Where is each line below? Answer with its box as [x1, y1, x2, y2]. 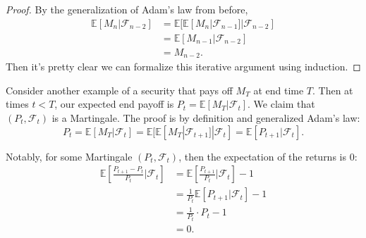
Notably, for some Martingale [6, 149, 133, 163]
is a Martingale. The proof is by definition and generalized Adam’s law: [51, 110, 360, 125]
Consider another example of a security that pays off [6, 82, 233, 97]
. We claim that [248, 96, 315, 111]
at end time [253, 82, 304, 97]
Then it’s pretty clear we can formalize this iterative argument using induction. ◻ [6, 59, 361, 74]
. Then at [312, 82, 353, 97]
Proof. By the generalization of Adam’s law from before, [6, 2, 248, 16]
